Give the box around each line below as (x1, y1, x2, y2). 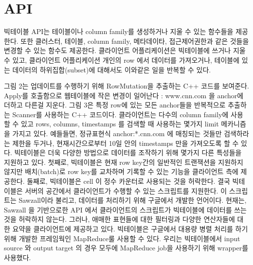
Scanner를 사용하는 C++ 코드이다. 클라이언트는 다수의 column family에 (12, 109, 229, 119)
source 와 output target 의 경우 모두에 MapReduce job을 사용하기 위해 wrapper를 (4, 243, 249, 253)
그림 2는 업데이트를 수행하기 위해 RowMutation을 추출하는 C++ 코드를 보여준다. (4, 81, 249, 91)
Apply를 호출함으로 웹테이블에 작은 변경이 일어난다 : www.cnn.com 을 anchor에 (4, 90, 244, 100)
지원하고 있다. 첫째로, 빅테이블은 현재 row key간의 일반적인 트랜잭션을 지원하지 (4, 157, 243, 167)
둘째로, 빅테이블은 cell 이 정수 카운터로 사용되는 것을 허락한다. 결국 (27, 176, 230, 186)
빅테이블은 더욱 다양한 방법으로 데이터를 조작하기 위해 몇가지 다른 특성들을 (14, 147, 242, 158)
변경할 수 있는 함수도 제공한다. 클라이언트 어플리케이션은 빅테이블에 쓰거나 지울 (4, 45, 246, 55)
